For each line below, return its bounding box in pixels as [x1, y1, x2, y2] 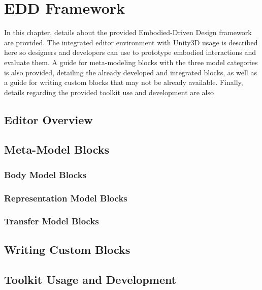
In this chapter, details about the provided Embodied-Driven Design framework [4, 27, 252, 38]
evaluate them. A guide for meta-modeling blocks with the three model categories [4, 56, 258, 67]
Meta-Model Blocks [4, 141, 110, 157]
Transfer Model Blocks [4, 215, 99, 227]
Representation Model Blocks [4, 191, 127, 204]
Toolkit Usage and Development [4, 271, 177, 287]
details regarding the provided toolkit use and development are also [4, 86, 214, 97]
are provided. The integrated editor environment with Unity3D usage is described [4, 37, 258, 47]
